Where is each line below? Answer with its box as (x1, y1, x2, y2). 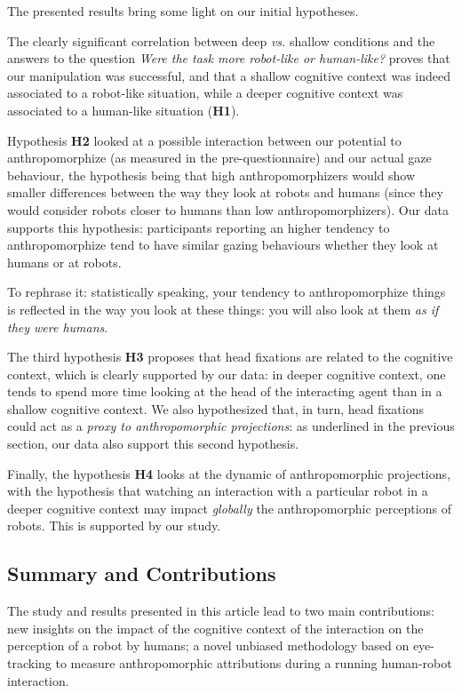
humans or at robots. (7, 252, 122, 271)
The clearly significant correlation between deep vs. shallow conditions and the (7, 31, 435, 50)
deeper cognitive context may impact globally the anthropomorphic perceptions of (7, 498, 451, 517)
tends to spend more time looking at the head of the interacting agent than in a (7, 382, 442, 401)
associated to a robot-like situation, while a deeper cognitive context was (7, 84, 403, 102)
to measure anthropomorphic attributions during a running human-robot (55, 654, 452, 673)
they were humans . (7, 317, 108, 336)
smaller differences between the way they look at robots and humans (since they (7, 183, 443, 202)
